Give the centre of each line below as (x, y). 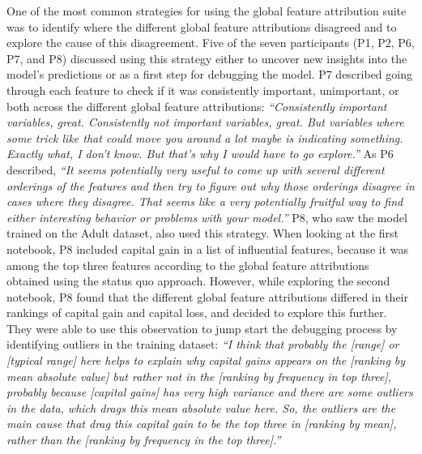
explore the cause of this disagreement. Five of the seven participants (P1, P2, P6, (211, 43)
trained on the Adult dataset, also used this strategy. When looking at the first (202, 233)
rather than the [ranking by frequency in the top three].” (144, 440)
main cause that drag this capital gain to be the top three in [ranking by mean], (202, 424)
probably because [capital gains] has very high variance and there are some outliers (210, 392)
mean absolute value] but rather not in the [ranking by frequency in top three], (199, 376)
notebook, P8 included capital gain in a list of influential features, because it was (208, 248)
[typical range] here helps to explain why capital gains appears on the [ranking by (206, 360)
